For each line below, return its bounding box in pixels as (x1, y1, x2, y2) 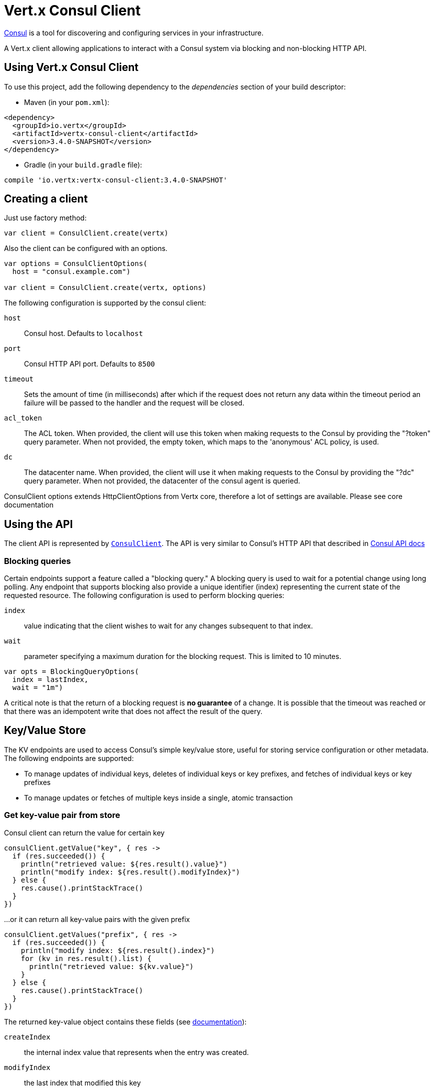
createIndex (4, 1032, 50, 1041)
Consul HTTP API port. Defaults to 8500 (24, 359, 155, 368)
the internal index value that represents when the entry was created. (24, 1047, 249, 1056)
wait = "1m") (12, 683, 63, 692)
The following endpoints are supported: (4, 753, 134, 762)
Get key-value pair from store (4, 810, 120, 820)
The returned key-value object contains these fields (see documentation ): (4, 1017, 247, 1026)
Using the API (4, 517, 73, 530)
